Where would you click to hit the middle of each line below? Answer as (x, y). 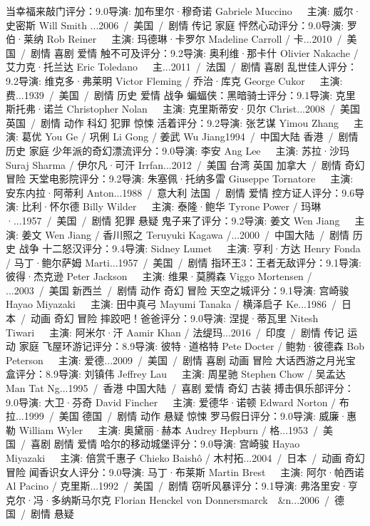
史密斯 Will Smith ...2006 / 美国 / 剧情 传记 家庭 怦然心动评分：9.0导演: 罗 (181, 25)
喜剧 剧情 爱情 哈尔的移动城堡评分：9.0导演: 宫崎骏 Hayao (165, 444)
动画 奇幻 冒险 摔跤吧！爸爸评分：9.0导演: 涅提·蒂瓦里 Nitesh (174, 318)
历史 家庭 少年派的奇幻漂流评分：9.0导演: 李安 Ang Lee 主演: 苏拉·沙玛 (178, 150)
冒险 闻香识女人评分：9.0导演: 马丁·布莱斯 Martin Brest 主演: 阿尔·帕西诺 (185, 471)
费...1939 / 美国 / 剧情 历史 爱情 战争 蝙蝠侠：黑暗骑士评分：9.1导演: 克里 (181, 94)
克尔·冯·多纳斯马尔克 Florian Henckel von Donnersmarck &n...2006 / (168, 499)
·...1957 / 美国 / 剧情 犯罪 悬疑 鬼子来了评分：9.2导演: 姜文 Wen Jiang (173, 220)
